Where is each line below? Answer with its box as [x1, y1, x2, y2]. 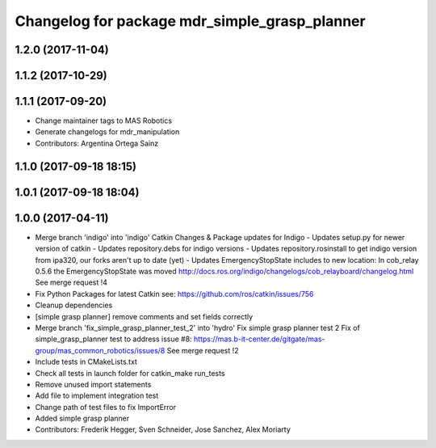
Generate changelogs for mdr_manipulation [35, 127, 180, 137]
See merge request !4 [35, 277, 108, 287]
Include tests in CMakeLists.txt [35, 357, 137, 367]
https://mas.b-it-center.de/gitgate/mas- [194, 334, 326, 344]
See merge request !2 [166, 345, 239, 355]
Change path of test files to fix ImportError [35, 402, 177, 412]
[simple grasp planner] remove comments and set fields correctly [35, 311, 254, 321]
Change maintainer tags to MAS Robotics [35, 116, 173, 125]
